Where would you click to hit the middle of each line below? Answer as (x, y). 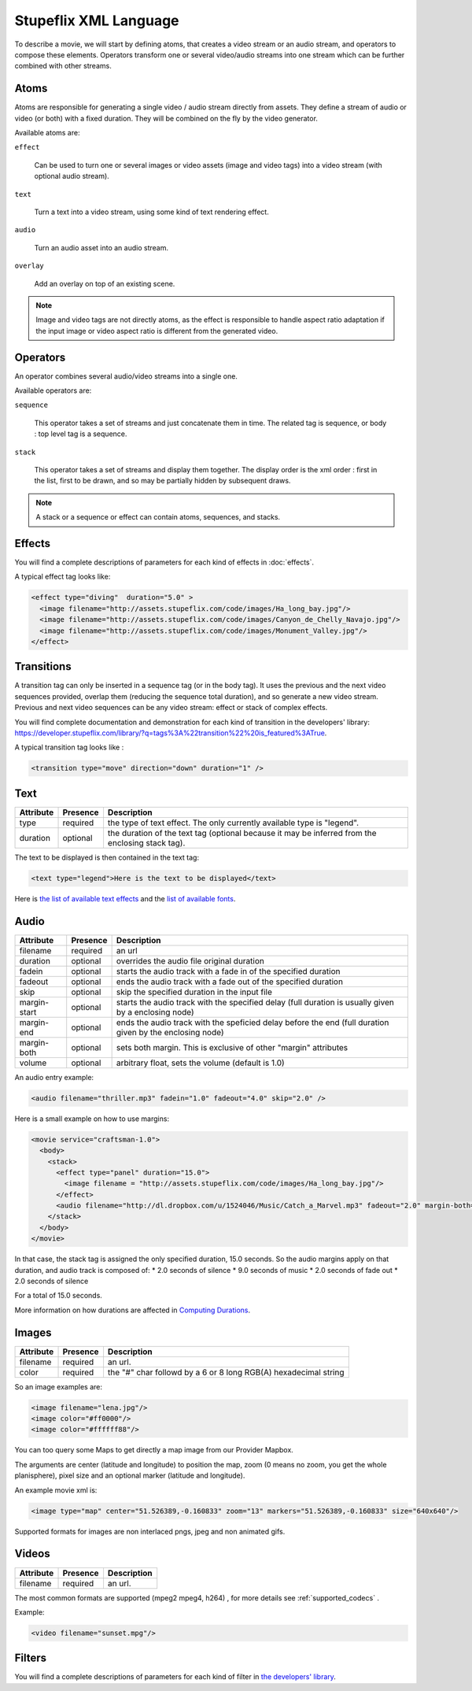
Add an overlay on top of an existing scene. (105, 283)
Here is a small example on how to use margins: (92, 1119)
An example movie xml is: (56, 1490)
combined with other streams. (63, 66)
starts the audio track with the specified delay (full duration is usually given (255, 1002)
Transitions (43, 666)
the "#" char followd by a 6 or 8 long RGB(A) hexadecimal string (226, 1372)
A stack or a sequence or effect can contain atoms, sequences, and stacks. (158, 517)
